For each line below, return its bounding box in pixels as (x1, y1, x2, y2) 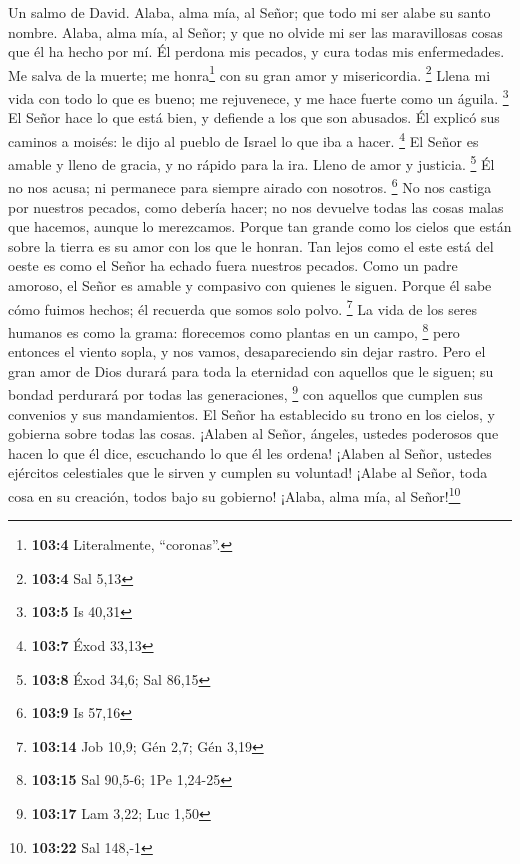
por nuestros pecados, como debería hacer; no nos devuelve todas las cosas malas (8, 196, 504, 217)
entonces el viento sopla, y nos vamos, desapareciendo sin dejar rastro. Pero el (8, 341, 486, 362)
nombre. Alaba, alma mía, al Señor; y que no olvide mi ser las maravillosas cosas (8, 21, 503, 42)
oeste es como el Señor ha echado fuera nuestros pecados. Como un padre (8, 255, 458, 276)
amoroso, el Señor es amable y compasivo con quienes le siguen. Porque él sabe (8, 275, 492, 295)
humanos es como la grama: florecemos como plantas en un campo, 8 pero (8, 318, 460, 342)
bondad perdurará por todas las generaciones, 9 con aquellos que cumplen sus (8, 381, 483, 404)
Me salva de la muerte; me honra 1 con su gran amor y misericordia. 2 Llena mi (8, 61, 491, 85)
